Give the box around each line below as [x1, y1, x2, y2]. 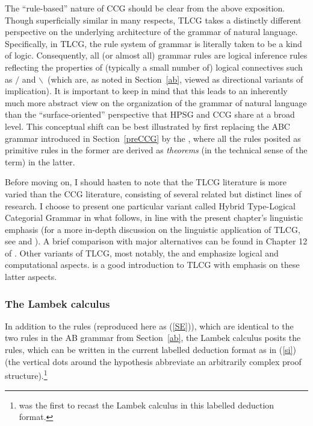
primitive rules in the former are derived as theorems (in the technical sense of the [5, 144, 308, 156]
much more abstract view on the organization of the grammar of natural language [5, 96, 307, 109]
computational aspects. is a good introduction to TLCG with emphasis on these [5, 258, 300, 271]
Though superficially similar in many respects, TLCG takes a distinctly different [5, 13, 302, 26]
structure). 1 [5, 367, 48, 381]
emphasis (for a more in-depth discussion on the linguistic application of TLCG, [5, 223, 300, 235]
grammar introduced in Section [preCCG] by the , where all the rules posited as [5, 132, 301, 144]
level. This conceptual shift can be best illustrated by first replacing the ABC [5, 119, 290, 132]
